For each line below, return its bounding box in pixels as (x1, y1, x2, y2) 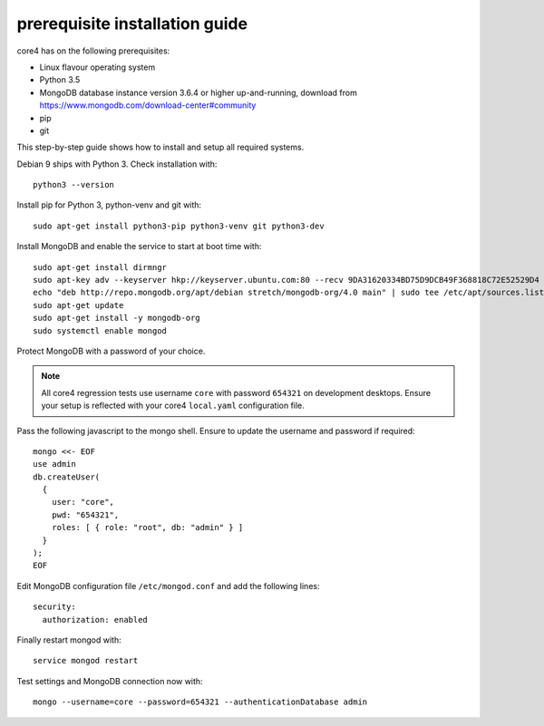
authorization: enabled (42, 615, 149, 624)
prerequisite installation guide (16, 14, 248, 34)
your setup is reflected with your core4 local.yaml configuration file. (41, 400, 306, 411)
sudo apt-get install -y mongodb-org (33, 313, 201, 324)
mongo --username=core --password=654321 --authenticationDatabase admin (33, 697, 368, 707)
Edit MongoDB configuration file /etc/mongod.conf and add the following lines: (16, 580, 320, 591)
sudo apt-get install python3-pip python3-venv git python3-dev (33, 220, 325, 231)
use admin (33, 459, 76, 469)
